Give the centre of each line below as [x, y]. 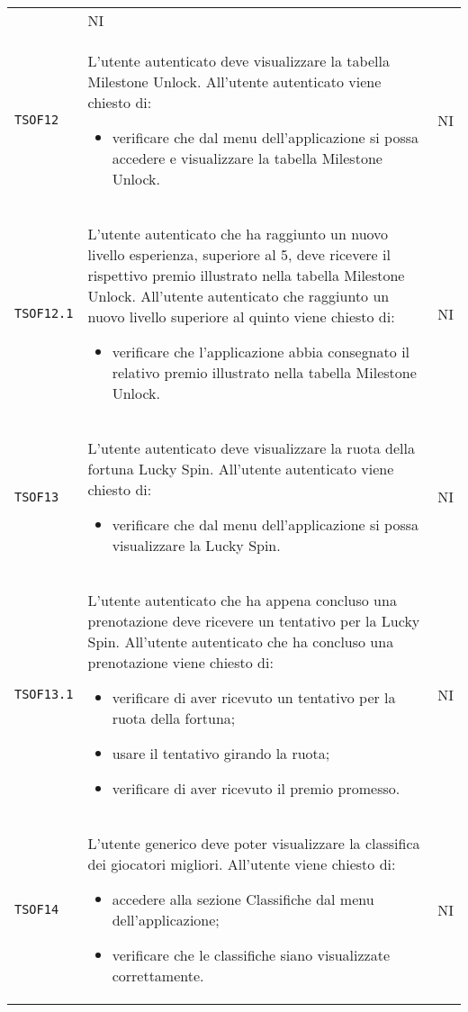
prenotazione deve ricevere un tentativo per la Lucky [254, 621]
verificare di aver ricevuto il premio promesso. [256, 788]
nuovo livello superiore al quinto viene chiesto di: [241, 316]
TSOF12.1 [44, 313]
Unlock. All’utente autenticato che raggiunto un [238, 296]
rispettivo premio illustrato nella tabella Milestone [246, 275]
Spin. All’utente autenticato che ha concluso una [241, 642]
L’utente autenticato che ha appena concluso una [242, 600]
